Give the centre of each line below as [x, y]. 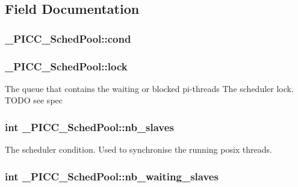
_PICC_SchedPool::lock [66, 66]
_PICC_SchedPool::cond [68, 38]
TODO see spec [34, 100]
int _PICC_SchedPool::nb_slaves [89, 127]
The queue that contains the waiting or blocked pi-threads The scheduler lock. [149, 88]
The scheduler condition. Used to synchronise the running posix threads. [138, 149]
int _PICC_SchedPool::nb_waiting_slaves [112, 176]
